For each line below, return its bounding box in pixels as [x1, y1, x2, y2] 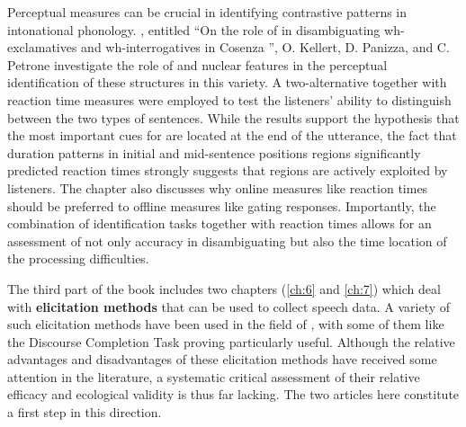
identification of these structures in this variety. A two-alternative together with [7, 73, 447, 92]
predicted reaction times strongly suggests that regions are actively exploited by [7, 161, 448, 180]
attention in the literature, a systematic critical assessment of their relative [7, 367, 420, 386]
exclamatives [7, 38, 77, 57]
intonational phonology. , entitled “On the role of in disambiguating [7, 20, 381, 39]
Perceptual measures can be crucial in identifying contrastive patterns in [7, 3, 408, 21]
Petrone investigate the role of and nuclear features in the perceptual [7, 55, 388, 74]
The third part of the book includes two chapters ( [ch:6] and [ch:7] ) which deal [7, 279, 441, 298]
